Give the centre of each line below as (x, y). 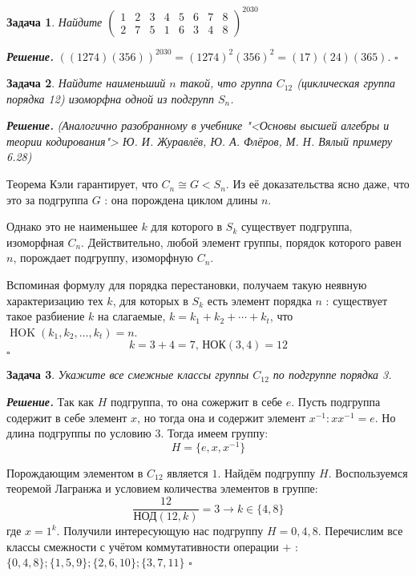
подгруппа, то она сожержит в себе (197, 401)
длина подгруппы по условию (79, 433)
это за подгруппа (47, 199)
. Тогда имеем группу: (214, 433)
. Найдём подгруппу (267, 472)
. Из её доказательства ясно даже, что (317, 184)
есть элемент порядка (259, 300)
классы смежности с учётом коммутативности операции (143, 546)
